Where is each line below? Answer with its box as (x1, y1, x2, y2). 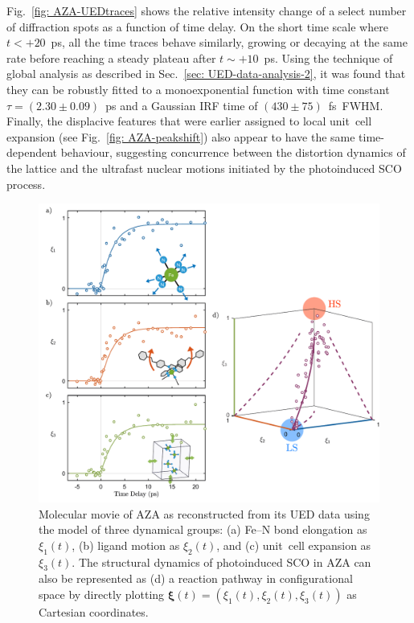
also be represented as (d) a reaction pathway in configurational (39, 570, 353, 587)
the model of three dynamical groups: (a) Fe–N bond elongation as (39, 521, 367, 538)
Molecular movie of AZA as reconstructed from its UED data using (39, 505, 370, 522)
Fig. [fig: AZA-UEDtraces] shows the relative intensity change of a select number (6, 2, 407, 18)
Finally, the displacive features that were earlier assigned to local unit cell (6, 113, 372, 129)
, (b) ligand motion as (72, 536, 180, 553)
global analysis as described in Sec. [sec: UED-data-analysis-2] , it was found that (6, 65, 406, 82)
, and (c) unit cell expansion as (216, 536, 371, 553)
